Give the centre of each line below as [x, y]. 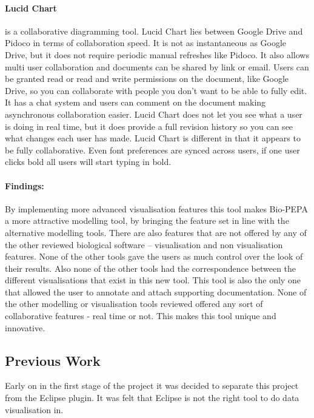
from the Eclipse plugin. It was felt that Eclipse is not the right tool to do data [152, 398]
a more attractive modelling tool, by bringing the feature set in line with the [147, 221]
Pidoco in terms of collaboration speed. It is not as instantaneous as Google [146, 43]
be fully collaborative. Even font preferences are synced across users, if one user [152, 150]
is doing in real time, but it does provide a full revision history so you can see [149, 126]
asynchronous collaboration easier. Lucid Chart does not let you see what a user [154, 114]
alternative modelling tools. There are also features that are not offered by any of [156, 232]
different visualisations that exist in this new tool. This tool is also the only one [153, 280]
